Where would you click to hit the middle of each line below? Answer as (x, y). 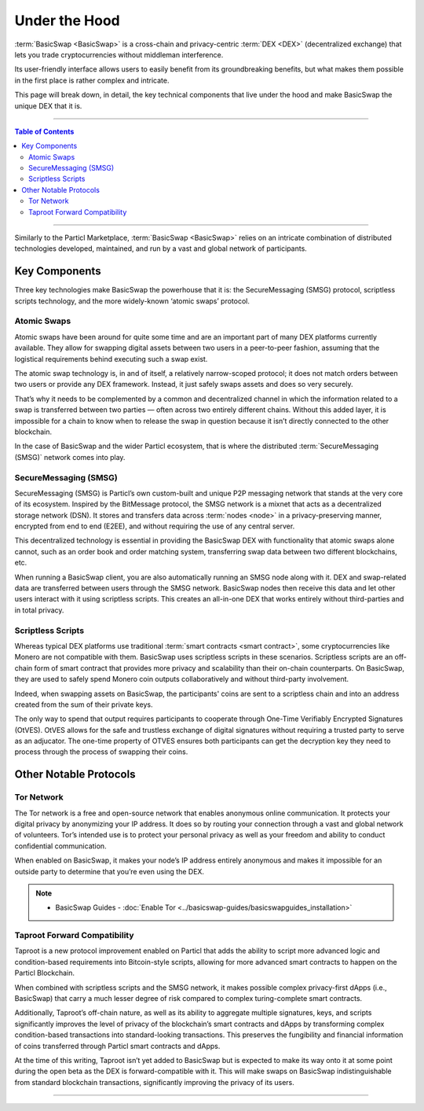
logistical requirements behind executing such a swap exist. (111, 359)
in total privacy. (39, 610)
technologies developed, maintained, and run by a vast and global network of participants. (161, 248)
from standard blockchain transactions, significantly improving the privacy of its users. (154, 1082)
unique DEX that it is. (48, 105)
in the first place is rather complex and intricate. (92, 80)
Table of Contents (44, 131)
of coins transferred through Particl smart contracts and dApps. (117, 1046)
